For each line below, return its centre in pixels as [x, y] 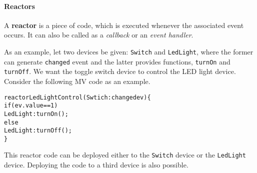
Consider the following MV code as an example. [77, 81]
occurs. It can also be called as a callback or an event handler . [99, 35]
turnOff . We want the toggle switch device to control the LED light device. [120, 71]
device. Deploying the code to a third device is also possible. [96, 165]
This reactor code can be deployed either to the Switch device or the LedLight [125, 155]
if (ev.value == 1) [31, 106]
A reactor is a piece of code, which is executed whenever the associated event [124, 25]
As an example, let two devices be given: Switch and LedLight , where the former [129, 51]
